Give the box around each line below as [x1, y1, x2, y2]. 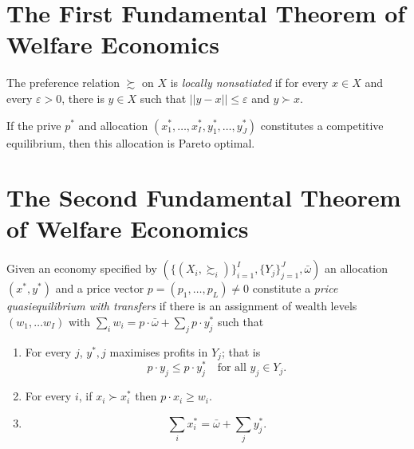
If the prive [6, 116, 61, 133]
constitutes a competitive [260, 116, 384, 133]
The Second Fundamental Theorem [6, 181, 401, 214]
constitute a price [252, 280, 338, 297]
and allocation [78, 116, 148, 133]
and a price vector [55, 280, 144, 297]
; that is [221, 343, 261, 360]
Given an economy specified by [6, 260, 157, 277]
